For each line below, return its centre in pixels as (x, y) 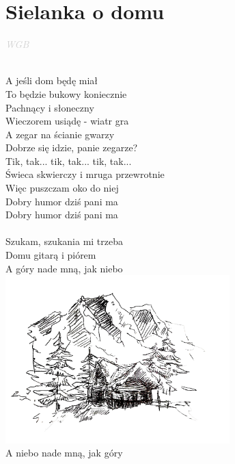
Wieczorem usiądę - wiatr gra (67, 121)
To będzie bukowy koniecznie (66, 93)
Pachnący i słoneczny (50, 107)
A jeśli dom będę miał (52, 80)
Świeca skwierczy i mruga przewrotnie (85, 174)
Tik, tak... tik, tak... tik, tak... (69, 160)
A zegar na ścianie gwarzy (60, 134)
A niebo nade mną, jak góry (64, 453)
